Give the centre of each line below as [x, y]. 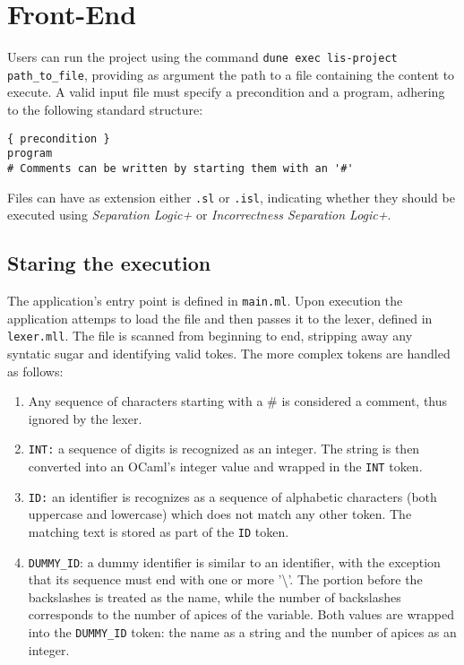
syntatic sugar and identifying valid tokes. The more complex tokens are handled [229, 353]
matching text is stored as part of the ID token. [159, 531]
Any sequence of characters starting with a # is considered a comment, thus [238, 401]
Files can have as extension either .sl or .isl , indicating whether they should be [231, 197]
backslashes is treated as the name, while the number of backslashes [215, 596]
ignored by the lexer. [85, 418]
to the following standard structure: [105, 110]
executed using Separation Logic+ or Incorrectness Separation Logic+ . [199, 215]
